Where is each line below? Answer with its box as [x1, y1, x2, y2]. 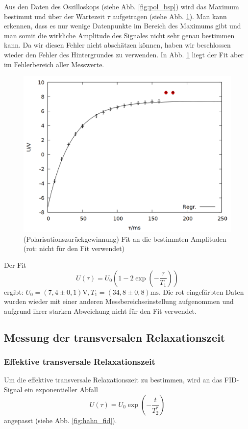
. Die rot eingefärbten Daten [158, 286, 244, 297]
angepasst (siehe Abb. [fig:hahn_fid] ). [4, 415, 117, 425]
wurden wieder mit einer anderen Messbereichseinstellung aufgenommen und [4, 296, 234, 306]
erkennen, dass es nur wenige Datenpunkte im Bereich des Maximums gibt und [4, 21, 241, 31]
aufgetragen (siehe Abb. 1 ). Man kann [112, 11, 227, 21]
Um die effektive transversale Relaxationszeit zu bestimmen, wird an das [4, 375, 223, 385]
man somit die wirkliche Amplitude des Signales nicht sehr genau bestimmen [4, 30, 235, 40]
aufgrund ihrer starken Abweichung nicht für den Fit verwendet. [4, 305, 197, 316]
